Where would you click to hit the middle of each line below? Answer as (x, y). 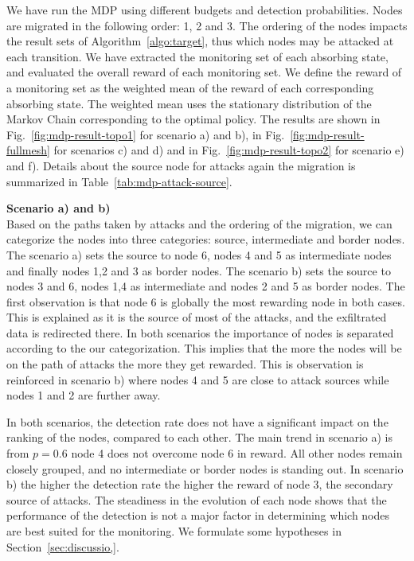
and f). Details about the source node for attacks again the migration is (181, 165)
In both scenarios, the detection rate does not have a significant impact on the (197, 421)
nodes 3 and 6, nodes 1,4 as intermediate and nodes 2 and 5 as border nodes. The (206, 286)
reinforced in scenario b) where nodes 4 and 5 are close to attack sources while (198, 379)
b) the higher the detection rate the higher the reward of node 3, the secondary (200, 484)
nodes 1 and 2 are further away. (84, 395)
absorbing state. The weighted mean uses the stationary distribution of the (189, 103)
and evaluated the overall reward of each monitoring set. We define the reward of (204, 72)
